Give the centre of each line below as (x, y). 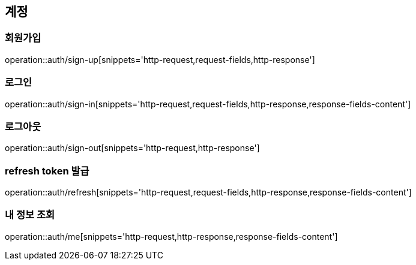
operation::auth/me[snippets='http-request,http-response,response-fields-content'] (171, 236)
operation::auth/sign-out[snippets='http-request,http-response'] (132, 148)
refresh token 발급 (47, 171)
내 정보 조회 (30, 215)
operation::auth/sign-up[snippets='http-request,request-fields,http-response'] (160, 59)
